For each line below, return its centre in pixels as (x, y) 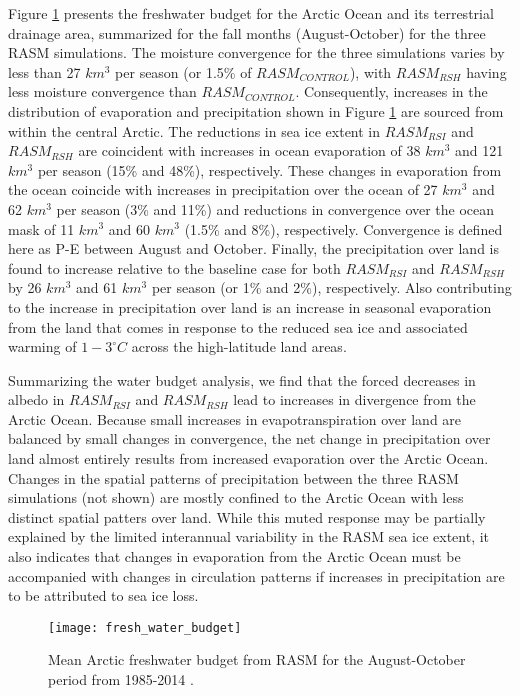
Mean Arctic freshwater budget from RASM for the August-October (257, 659)
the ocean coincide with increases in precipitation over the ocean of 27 (223, 189)
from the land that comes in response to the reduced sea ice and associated (238, 326)
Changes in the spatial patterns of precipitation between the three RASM (233, 477)
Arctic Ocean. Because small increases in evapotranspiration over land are (235, 418)
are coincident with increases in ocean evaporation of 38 (249, 150)
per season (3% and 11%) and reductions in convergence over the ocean (275, 208)
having (486, 71)
